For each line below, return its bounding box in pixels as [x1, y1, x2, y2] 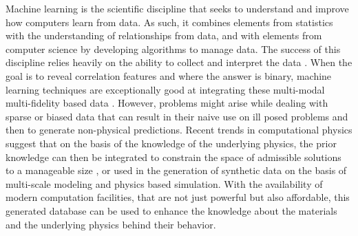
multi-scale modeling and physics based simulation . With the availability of [6, 176, 323, 191]
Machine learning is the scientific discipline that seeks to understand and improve [6, 1, 349, 15]
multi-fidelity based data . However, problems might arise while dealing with [6, 96, 328, 110]
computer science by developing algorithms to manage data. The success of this [6, 41, 341, 56]
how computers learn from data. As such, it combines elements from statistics [6, 14, 333, 29]
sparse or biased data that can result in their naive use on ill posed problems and [6, 109, 348, 123]
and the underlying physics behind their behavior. [6, 217, 216, 231]
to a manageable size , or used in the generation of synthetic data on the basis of [6, 163, 347, 178]
